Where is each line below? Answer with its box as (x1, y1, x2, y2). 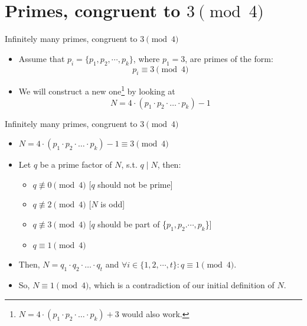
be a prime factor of (40, 158, 112, 171)
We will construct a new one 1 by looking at (18, 83, 175, 97)
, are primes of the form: (185, 52, 273, 64)
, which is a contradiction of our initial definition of (89, 279, 275, 291)
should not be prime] (97, 178, 173, 190)
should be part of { (97, 217, 167, 230)
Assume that (18, 52, 65, 64)
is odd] (100, 198, 125, 210)
